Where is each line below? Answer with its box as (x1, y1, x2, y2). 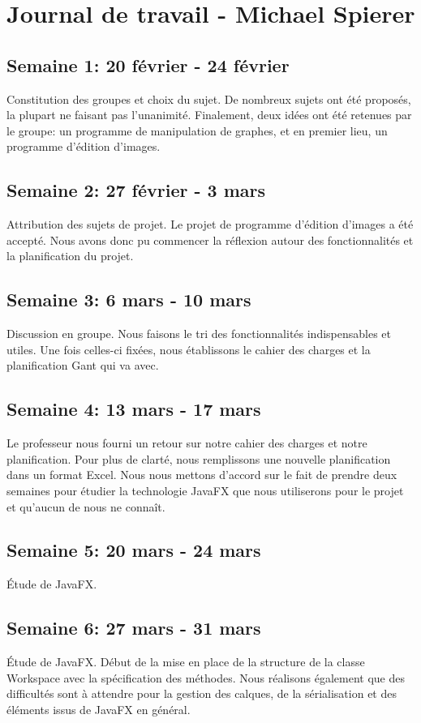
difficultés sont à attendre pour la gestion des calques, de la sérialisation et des (6, 685, 397, 702)
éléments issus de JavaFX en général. (6, 700, 191, 717)
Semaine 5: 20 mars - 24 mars (6, 537, 261, 563)
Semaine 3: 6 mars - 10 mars (6, 287, 251, 312)
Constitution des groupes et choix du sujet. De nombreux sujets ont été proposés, (6, 90, 411, 107)
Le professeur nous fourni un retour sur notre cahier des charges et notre (6, 434, 367, 451)
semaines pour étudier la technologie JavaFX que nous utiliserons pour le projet (6, 481, 404, 498)
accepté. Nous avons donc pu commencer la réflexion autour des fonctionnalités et (6, 231, 414, 248)
